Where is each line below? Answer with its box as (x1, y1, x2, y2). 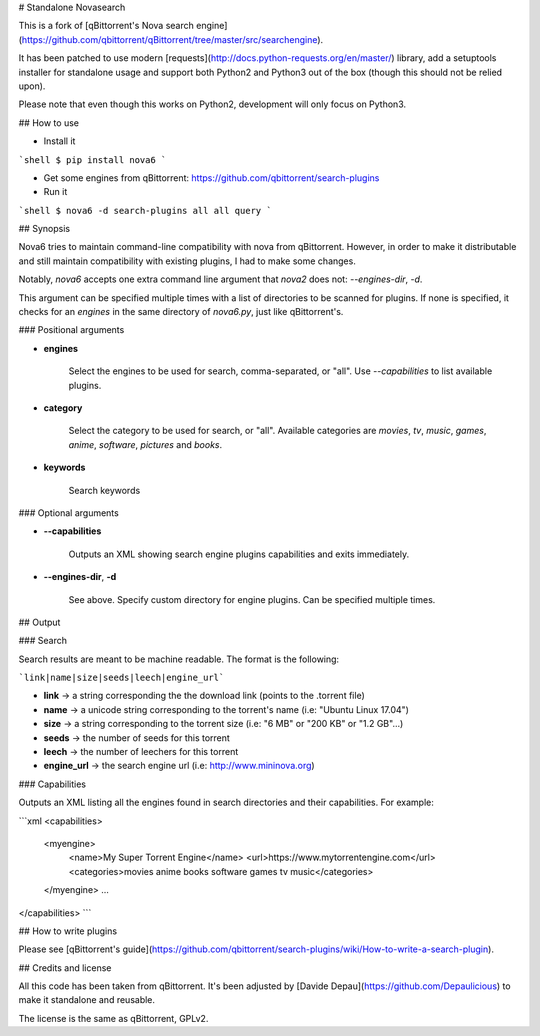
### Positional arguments (18, 324, 125, 336)
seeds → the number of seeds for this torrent (43, 731, 230, 744)
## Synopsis (18, 223, 70, 235)
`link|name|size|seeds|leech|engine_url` (18, 672, 225, 684)
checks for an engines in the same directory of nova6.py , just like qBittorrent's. (18, 306, 344, 318)
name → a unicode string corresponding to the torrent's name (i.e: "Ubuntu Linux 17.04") (43, 703, 410, 715)
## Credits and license (18, 961, 112, 974)
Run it (43, 186, 68, 198)
